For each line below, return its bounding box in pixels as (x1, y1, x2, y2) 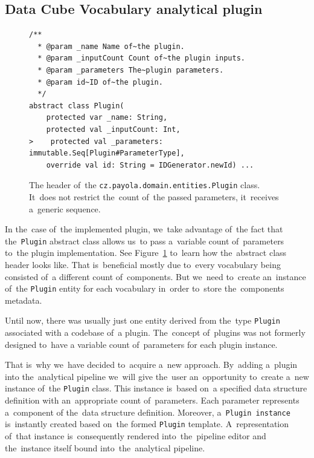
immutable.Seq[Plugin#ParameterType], (29, 149, 185, 158)
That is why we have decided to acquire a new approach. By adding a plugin (5, 358, 298, 371)
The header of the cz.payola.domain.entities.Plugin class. (29, 178, 260, 191)
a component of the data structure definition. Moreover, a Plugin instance (5, 405, 290, 418)
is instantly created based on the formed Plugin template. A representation (5, 417, 289, 430)
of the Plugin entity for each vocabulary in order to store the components (5, 282, 284, 295)
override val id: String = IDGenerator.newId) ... (46, 160, 254, 169)
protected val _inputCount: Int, (46, 125, 181, 134)
